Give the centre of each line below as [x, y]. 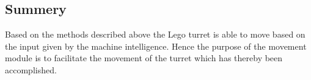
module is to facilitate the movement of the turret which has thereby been [144, 58]
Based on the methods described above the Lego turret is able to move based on [155, 34]
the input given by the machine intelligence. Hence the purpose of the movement [156, 46]
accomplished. [31, 69]
